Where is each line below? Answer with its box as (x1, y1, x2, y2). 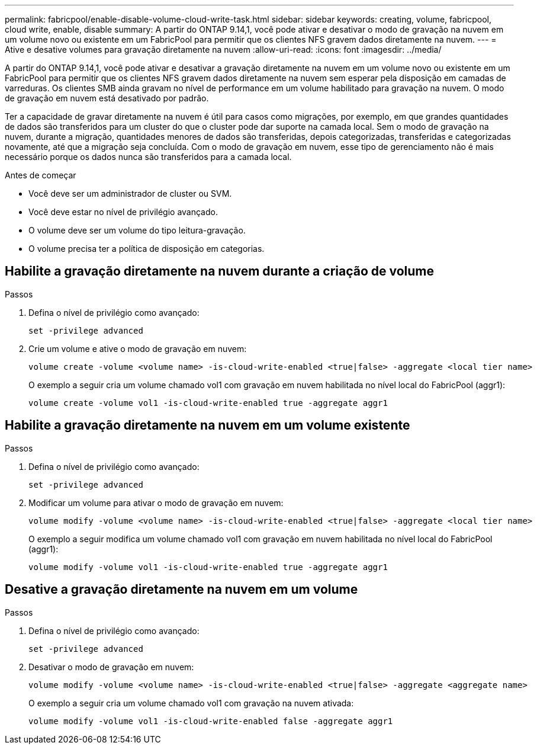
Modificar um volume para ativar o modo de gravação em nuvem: (28, 497, 284, 508)
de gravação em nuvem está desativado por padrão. (5, 93, 209, 103)
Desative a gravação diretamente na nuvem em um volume (5, 582, 358, 597)
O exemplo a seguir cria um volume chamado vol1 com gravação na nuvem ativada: (28, 697, 354, 708)
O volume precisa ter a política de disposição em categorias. (28, 244, 265, 254)
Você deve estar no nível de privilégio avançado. (28, 207, 218, 217)
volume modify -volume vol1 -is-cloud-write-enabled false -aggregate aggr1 (28, 716, 393, 726)
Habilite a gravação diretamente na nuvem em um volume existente (5, 418, 410, 433)
